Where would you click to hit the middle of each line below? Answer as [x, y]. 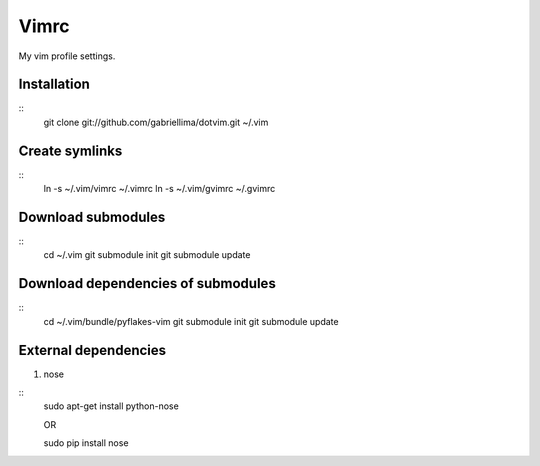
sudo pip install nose [86, 443]
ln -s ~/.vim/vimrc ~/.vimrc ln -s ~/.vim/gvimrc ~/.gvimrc [159, 189]
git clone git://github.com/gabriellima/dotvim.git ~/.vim [156, 122]
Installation [54, 84]
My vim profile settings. [67, 56]
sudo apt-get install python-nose [111, 406]
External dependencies [92, 350]
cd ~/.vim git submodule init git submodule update [147, 255]
